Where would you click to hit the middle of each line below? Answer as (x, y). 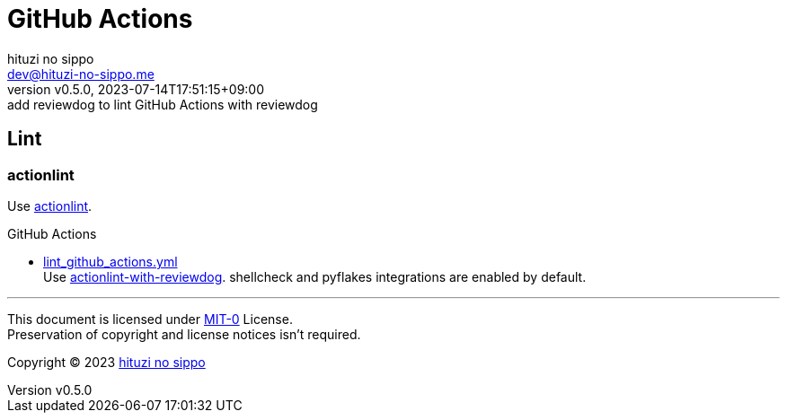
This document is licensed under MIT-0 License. (150, 319)
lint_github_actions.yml (111, 261)
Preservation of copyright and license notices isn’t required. (184, 334)
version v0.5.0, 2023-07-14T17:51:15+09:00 (136, 89)
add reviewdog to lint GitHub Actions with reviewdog (163, 104)
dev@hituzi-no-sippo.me (81, 74)
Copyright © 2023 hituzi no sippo (106, 362)
